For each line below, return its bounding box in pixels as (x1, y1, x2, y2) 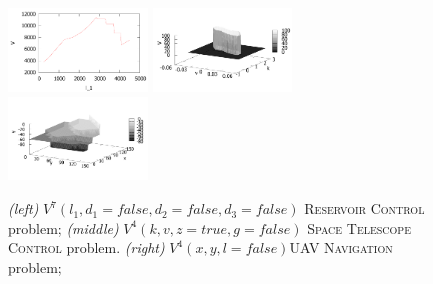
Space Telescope (307, 217, 411, 238)
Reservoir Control (304, 198, 425, 219)
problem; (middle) (8, 217, 119, 238)
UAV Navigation (289, 237, 393, 258)
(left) (8, 198, 39, 219)
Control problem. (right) (8, 237, 165, 258)
